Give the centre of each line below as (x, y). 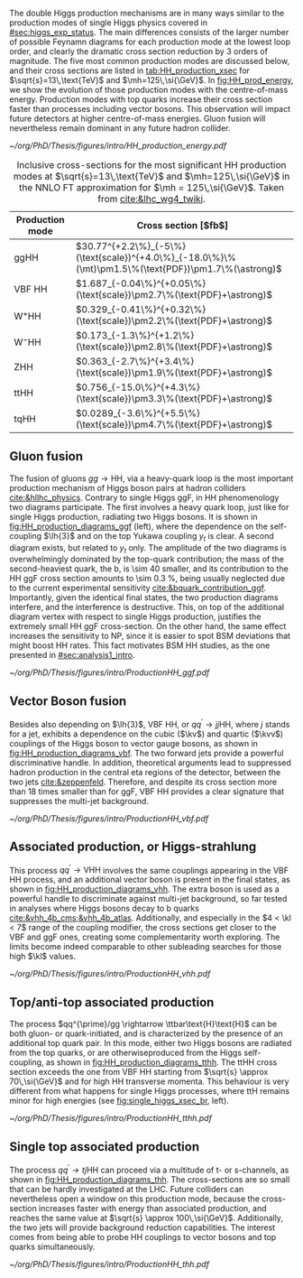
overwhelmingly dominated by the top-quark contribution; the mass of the (147, 560)
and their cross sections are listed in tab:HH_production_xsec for (130, 70)
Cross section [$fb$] (182, 225)
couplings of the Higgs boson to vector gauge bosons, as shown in (134, 743)
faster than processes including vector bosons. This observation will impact (150, 109)
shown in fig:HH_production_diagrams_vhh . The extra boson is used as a (144, 889)
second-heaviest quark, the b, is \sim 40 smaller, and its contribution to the (149, 569)
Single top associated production (105, 1147)
